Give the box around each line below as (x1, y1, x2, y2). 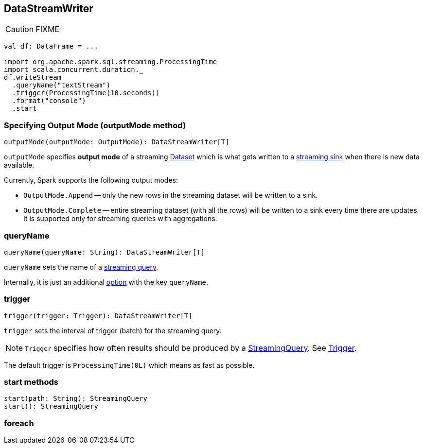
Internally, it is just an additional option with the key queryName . (4, 277, 208, 286)
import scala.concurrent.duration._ (4, 66, 143, 74)
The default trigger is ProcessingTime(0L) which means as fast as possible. (4, 361, 255, 369)
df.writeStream (4, 73, 62, 82)
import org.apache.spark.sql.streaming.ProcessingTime (4, 58, 217, 66)
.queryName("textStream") (12, 81, 111, 89)
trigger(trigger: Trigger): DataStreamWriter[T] (4, 311, 193, 320)
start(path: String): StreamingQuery (4, 395, 148, 403)
